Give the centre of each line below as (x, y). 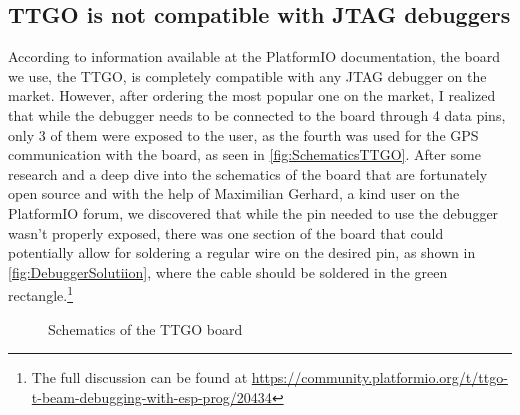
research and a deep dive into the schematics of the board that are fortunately (248, 173)
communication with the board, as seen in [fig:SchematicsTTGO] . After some (244, 154)
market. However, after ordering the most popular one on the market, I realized (252, 95)
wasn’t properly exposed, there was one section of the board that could (226, 232)
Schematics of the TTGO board (145, 328)
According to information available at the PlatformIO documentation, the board (254, 56)
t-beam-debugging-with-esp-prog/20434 (151, 396)
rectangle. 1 (40, 293)
